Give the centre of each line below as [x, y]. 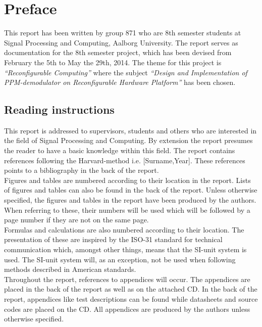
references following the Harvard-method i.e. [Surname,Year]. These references [125, 160]
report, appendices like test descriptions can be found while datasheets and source [131, 298]
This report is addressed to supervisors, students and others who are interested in [130, 130]
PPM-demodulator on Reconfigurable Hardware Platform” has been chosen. [120, 82]
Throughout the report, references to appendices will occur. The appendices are [127, 279]
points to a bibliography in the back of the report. [82, 170]
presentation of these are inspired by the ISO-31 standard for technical [113, 239]
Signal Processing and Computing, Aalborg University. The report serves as [121, 42]
